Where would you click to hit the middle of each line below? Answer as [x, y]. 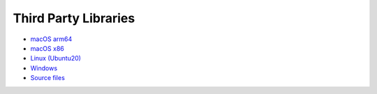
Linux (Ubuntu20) [56, 58]
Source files [48, 78]
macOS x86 [47, 48]
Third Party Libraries [74, 18]
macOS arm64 [51, 39]
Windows [44, 68]
